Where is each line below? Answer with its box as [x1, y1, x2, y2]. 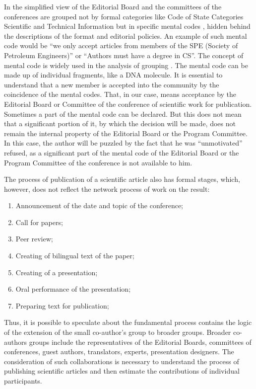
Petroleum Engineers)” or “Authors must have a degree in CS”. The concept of [4, 50, 244, 60]
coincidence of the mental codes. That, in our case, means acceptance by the [4, 89, 237, 99]
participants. [4, 376, 42, 386]
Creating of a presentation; [15, 267, 98, 277]
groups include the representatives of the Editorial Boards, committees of [29, 336, 252, 347]
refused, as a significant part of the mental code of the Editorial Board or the [4, 147, 239, 157]
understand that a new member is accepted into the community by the [4, 79, 219, 89]
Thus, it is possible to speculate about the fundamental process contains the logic [4, 317, 252, 327]
